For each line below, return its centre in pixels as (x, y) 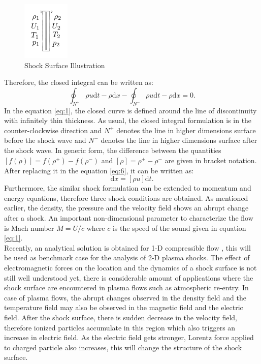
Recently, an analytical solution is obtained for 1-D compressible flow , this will (127, 247)
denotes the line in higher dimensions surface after (179, 140)
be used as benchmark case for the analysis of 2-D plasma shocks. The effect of (127, 257)
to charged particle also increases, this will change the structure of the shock (123, 347)
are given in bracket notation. (211, 160)
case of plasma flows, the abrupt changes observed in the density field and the (125, 297)
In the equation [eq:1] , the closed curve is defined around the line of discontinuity (130, 110)
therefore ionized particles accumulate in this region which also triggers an (120, 327)
